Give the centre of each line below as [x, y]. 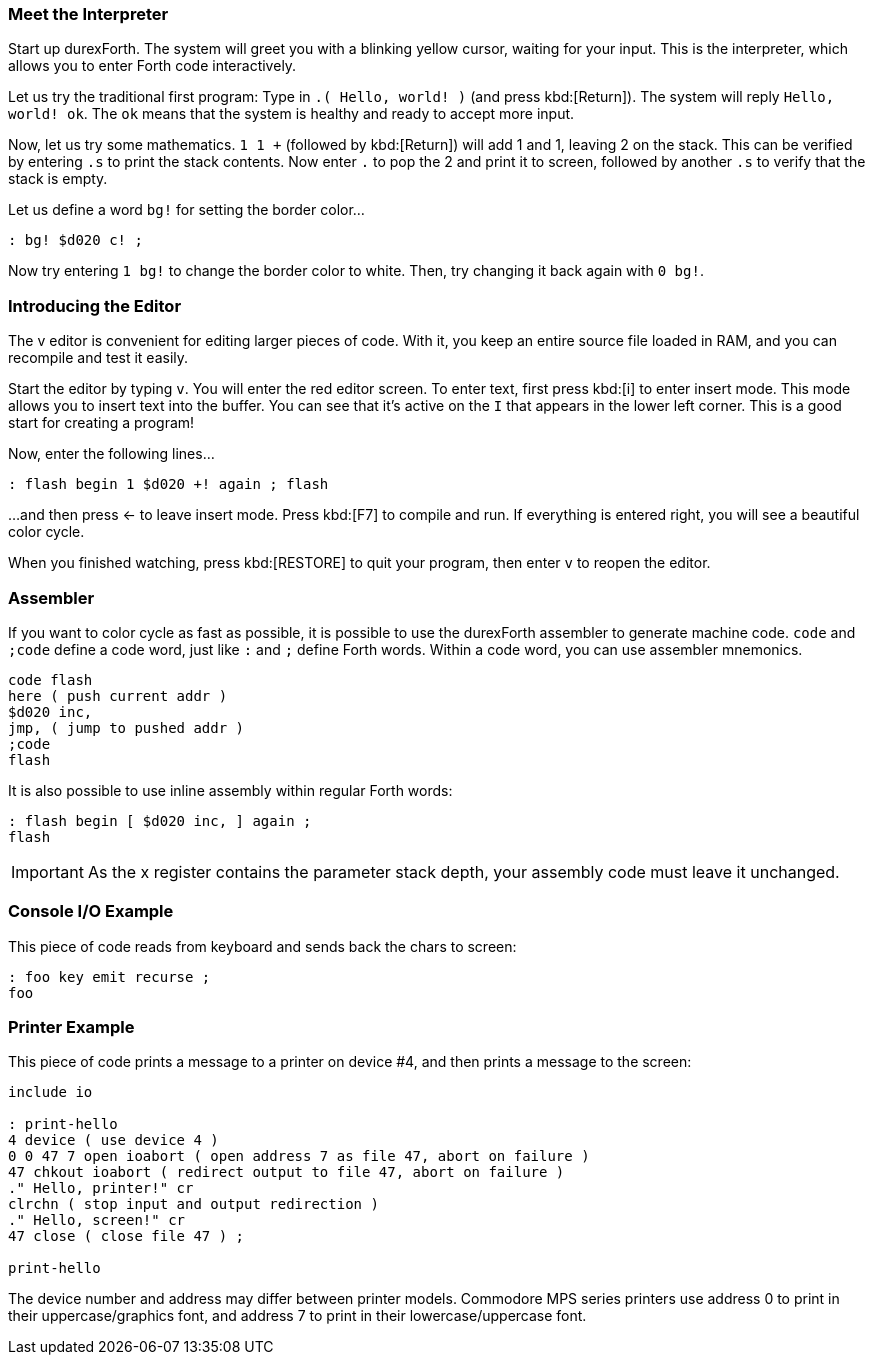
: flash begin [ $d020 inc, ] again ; [160, 820]
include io [50, 1092]
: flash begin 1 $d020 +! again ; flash [168, 484]
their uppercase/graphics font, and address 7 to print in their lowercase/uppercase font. [297, 1316]
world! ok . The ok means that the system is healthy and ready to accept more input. [291, 114]
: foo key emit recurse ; [109, 976]
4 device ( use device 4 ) [113, 1140]
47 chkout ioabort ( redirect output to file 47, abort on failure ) [286, 1172]
